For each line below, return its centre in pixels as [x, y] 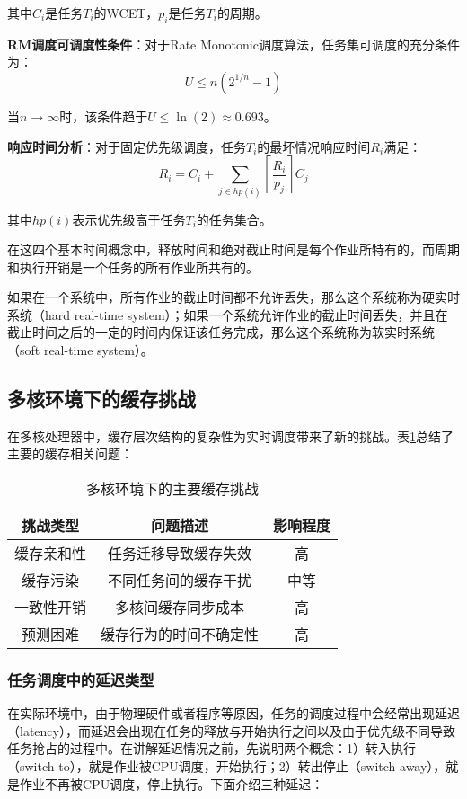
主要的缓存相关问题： [70, 453]
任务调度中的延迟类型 [81, 679]
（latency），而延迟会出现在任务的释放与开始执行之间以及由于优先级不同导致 [231, 730]
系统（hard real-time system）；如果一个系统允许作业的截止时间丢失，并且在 [228, 314]
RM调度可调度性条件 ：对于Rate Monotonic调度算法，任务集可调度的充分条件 [233, 44]
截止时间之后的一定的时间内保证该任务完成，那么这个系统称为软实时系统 [221, 332]
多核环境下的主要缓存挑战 [173, 489]
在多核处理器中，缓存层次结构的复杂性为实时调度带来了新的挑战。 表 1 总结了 [230, 435]
